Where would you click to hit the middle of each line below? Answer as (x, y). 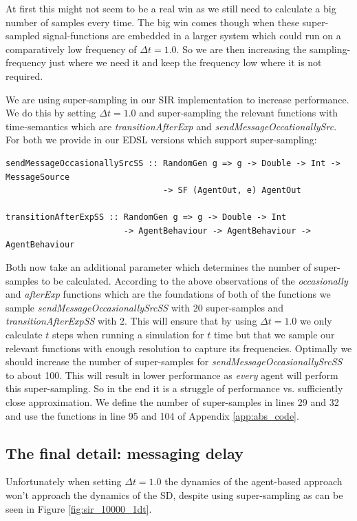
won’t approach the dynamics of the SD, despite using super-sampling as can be (174, 495)
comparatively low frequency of (71, 49)
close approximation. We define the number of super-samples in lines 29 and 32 (172, 402)
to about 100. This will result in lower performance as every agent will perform (172, 375)
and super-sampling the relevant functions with (239, 113)
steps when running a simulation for (128, 335)
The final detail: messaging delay (125, 452)
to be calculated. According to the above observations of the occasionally (195, 280)
